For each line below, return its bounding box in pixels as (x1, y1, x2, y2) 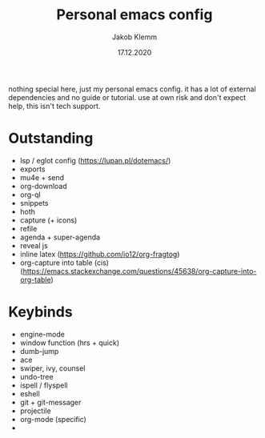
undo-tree (19, 372, 54, 381)
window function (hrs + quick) (19, 338, 120, 348)
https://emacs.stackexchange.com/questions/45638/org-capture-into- (22, 266, 257, 275)
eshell (19, 388, 40, 398)
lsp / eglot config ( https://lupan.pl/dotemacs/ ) (19, 155, 171, 165)
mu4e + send (19, 172, 65, 182)
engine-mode (19, 329, 66, 339)
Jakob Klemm (111, 32, 158, 42)
